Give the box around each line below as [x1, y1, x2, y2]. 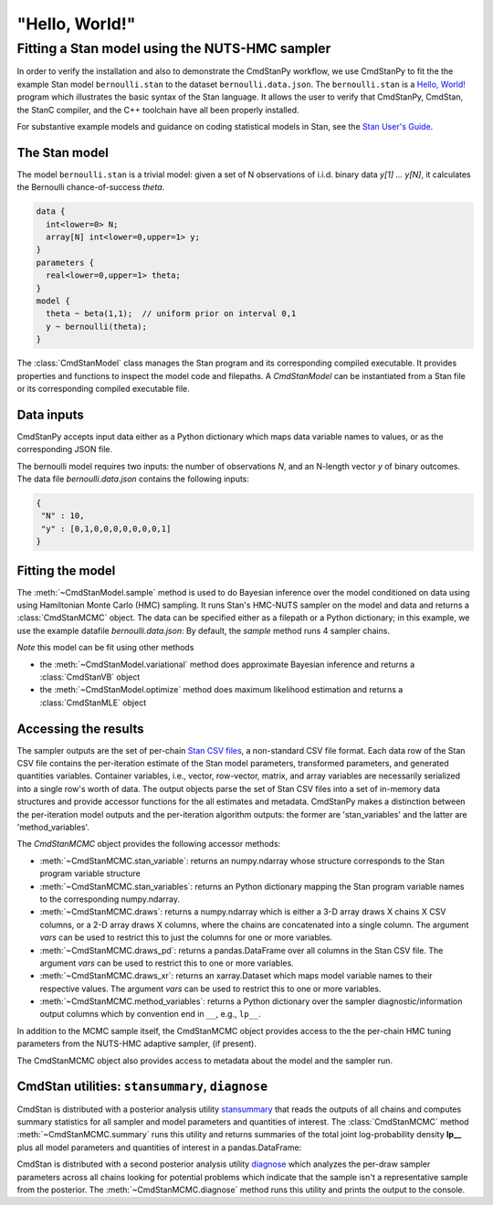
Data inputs [16, 407, 84, 422]
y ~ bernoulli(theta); [46, 321, 148, 332]
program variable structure [39, 868, 141, 879]
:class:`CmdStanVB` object [39, 671, 141, 682]
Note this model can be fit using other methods [16, 642, 194, 653]
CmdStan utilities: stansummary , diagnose [16, 1079, 268, 1094]
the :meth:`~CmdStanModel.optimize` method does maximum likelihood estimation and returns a [39, 684, 404, 695]
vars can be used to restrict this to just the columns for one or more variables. [39, 932, 333, 943]
